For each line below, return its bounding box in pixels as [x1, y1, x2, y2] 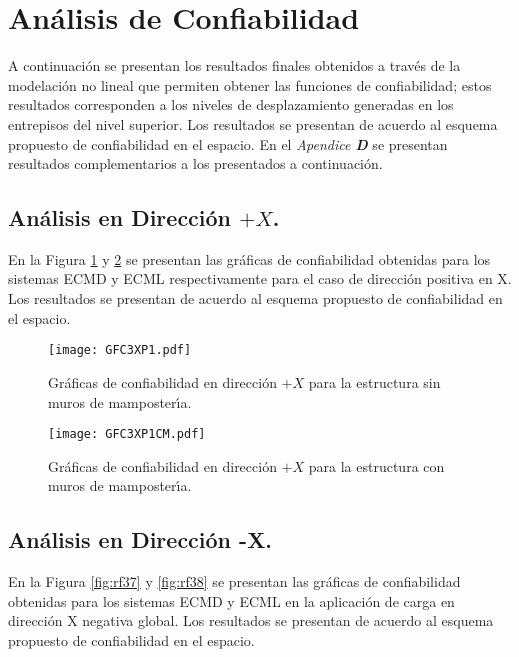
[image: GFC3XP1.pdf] [48, 343, 192, 358]
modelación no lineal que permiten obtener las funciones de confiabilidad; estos [8, 74, 492, 95]
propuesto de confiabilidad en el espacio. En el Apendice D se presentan [8, 133, 448, 154]
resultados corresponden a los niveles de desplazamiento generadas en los [8, 94, 454, 115]
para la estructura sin [308, 371, 441, 392]
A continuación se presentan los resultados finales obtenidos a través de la [8, 55, 461, 76]
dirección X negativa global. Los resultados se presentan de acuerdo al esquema [8, 610, 494, 631]
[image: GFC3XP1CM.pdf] [48, 427, 206, 442]
